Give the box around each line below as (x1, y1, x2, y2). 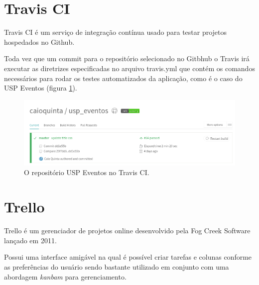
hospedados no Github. (4, 36, 75, 47)
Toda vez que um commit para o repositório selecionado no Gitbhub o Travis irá (4, 53, 250, 64)
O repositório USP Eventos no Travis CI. (24, 167, 149, 178)
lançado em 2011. (4, 235, 57, 245)
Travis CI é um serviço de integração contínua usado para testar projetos (4, 27, 227, 37)
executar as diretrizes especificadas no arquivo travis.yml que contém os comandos (4, 63, 255, 73)
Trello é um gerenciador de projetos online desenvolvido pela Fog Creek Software (4, 225, 251, 236)
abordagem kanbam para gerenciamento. (4, 271, 127, 282)
